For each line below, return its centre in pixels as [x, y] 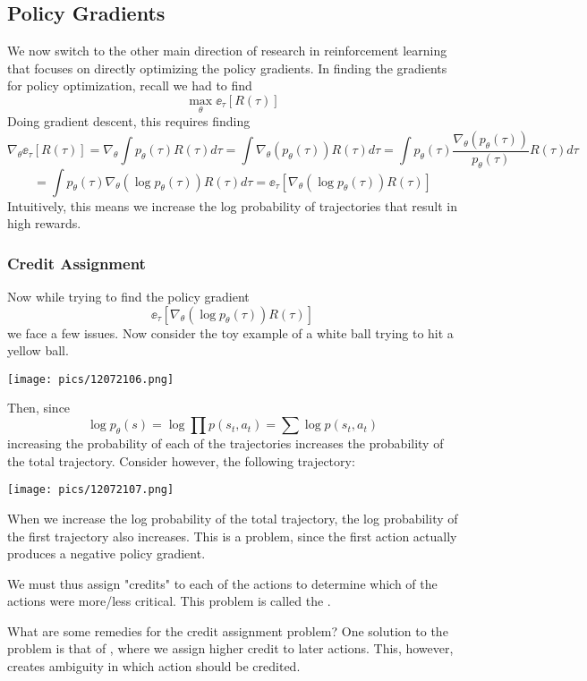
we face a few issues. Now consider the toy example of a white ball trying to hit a [230, 332]
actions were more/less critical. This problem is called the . [169, 601]
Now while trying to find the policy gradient [128, 297]
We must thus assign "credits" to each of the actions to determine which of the [222, 583]
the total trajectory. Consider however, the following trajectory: [181, 460]
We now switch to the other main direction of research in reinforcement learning [227, 51]
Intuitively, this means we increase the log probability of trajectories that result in [233, 205]
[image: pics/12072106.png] [91, 379]
